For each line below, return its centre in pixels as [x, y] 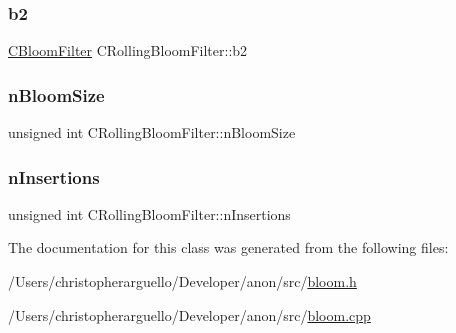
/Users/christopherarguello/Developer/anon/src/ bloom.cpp [189, 314]
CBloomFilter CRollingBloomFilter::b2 [128, 50]
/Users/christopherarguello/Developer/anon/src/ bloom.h [182, 281]
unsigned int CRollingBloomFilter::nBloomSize [152, 132]
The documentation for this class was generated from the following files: [228, 247]
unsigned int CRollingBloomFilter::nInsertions [149, 213]
